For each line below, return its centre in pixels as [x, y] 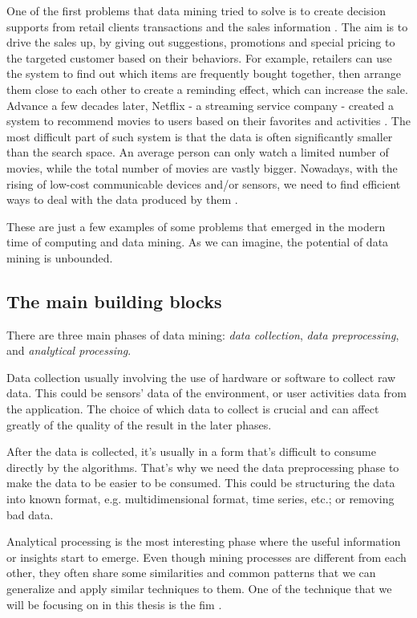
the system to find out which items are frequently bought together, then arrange [204, 73]
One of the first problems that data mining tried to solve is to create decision [196, 10]
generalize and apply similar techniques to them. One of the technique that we [199, 589]
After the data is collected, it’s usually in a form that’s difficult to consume [191, 451]
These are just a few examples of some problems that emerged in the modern [196, 226]
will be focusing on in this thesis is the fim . [114, 604]
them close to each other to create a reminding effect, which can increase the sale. [207, 89]
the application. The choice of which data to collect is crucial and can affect [193, 409]
